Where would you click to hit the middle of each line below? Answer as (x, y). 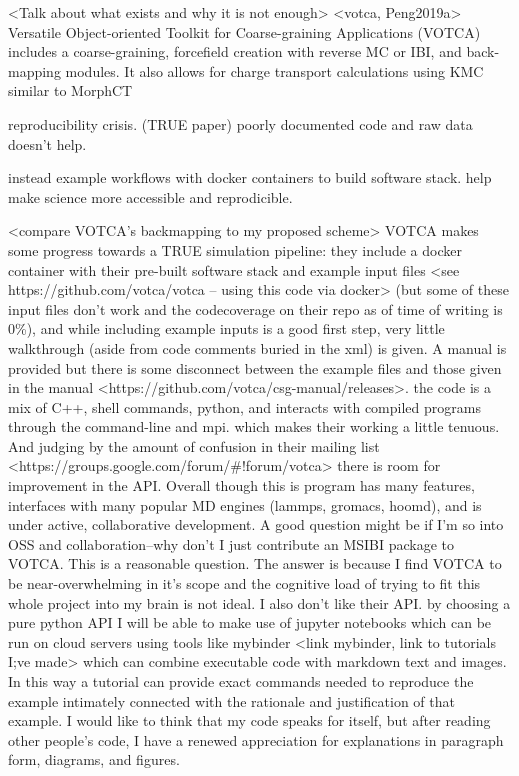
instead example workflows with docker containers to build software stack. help (250, 177)
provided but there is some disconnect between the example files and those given (255, 367)
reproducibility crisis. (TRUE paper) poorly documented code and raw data (240, 123)
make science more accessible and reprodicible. (150, 196)
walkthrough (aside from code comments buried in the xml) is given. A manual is (257, 347)
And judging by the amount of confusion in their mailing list (194, 445)
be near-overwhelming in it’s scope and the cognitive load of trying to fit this (244, 583)
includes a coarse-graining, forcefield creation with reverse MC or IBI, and (235, 51)
